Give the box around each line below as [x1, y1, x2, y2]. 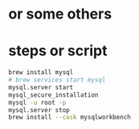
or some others [8, 5, 112, 23]
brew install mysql [8, 69, 74, 77]
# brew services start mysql [8, 76, 106, 84]
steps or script [8, 42, 108, 60]
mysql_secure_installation [8, 90, 99, 99]
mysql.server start [8, 83, 74, 91]
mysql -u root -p [8, 98, 67, 106]
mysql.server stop [8, 106, 70, 114]
